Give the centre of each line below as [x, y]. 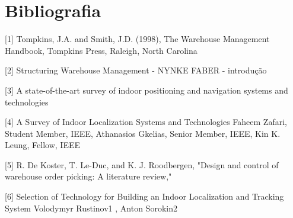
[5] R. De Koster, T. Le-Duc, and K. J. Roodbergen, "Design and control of [142, 164]
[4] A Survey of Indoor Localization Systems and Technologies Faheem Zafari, [146, 122]
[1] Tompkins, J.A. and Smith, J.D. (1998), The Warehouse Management [137, 39]
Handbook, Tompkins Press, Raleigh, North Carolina [101, 50]
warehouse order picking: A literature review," [88, 176]
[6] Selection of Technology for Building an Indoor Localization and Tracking [144, 196]
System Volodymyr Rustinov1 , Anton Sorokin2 [91, 208]
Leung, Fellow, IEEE [42, 145]
